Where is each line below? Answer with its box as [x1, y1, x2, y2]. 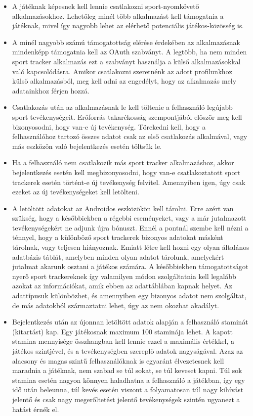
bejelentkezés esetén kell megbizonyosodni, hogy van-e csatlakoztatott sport [12, 167, 241, 177]
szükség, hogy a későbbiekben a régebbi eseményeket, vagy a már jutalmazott [12, 213, 247, 223]
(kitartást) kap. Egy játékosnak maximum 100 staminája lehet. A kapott [12, 326, 233, 336]
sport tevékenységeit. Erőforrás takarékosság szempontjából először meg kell [12, 111, 242, 122]
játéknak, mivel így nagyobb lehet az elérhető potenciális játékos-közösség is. [12, 20, 244, 31]
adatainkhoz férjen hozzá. [12, 85, 89, 95]
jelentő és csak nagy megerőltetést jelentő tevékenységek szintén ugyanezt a [12, 394, 240, 404]
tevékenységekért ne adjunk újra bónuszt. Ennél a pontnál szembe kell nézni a [12, 222, 249, 232]
